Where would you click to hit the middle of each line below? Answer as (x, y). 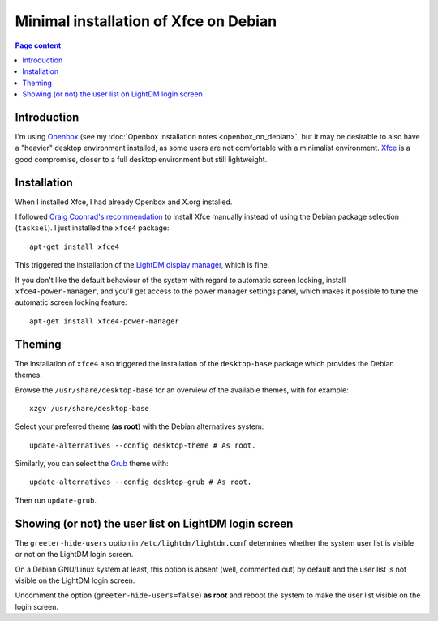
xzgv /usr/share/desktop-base (90, 408)
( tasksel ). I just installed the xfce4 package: (92, 228)
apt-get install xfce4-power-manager (105, 321)
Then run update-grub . (56, 500)
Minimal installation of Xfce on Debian (146, 21)
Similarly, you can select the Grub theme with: (92, 464)
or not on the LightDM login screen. (74, 555)
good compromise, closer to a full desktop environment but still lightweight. (141, 159)
